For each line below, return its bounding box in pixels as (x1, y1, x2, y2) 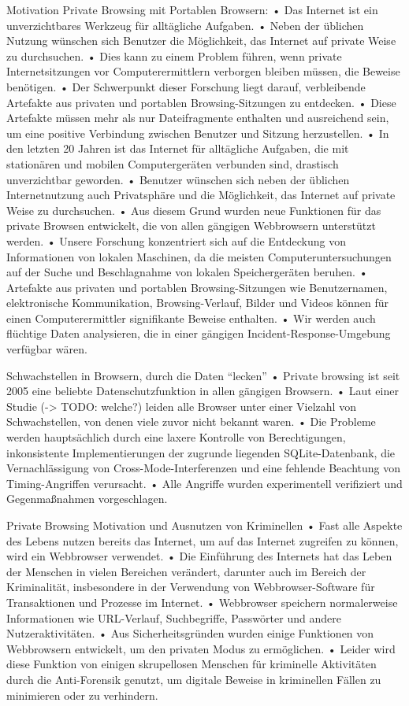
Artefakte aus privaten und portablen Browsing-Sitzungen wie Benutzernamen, (6, 279, 388, 295)
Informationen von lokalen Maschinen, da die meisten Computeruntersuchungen (6, 248, 392, 264)
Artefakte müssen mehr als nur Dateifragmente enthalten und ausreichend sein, (6, 109, 389, 126)
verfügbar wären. (6, 341, 87, 357)
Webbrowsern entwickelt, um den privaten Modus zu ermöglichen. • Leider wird (6, 640, 396, 656)
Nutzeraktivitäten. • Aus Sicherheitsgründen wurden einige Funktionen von (6, 625, 374, 641)
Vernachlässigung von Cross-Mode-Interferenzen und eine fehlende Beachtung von (6, 460, 400, 476)
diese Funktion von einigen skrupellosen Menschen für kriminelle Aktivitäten (6, 656, 377, 672)
